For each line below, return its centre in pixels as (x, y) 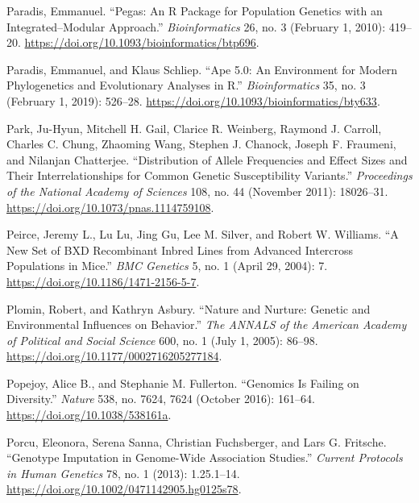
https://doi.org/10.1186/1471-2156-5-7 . (103, 281)
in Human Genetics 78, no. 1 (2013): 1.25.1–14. (123, 473)
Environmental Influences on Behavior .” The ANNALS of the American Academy (207, 324)
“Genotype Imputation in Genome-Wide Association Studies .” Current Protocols (205, 457)
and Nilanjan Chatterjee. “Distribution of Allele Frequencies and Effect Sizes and (207, 159)
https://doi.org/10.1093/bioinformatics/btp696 (140, 42)
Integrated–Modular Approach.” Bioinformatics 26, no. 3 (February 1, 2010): (196, 26)
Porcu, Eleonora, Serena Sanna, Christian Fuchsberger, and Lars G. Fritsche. (197, 441)
